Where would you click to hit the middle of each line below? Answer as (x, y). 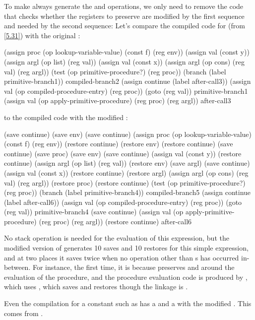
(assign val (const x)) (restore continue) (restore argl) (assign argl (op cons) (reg (126, 172)
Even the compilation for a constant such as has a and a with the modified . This (128, 303)
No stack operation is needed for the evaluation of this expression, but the (117, 238)
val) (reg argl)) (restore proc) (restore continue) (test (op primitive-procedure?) (125, 182)
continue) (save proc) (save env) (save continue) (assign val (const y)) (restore (123, 153)
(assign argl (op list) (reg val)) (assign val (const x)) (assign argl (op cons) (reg (124, 61)
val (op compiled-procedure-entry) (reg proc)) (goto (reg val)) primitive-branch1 (126, 91)
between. (17, 267)
